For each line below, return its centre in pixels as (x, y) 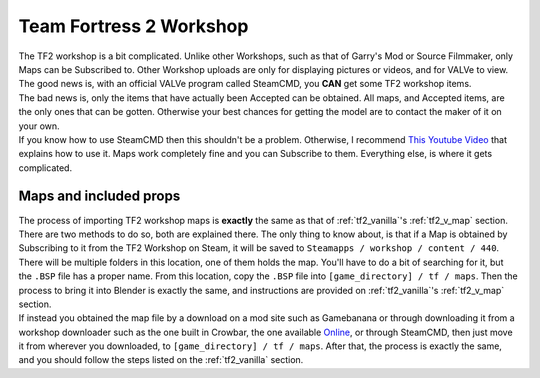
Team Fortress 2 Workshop (133, 26)
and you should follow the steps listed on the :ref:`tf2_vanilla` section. (161, 360)
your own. (39, 126)
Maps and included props (99, 196)
